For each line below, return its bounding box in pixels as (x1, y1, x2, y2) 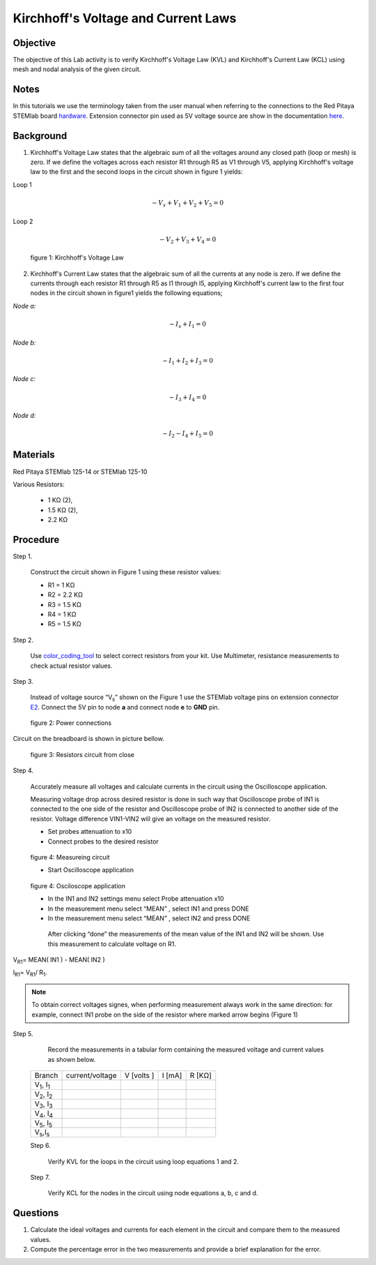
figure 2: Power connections (30, 719, 111, 727)
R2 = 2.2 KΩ (47, 590, 83, 599)
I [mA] (162, 1071, 182, 1081)
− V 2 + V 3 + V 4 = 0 (159, 235, 217, 245)
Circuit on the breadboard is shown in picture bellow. (13, 735, 165, 743)
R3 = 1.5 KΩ (47, 600, 81, 608)
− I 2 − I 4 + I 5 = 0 (162, 430, 214, 440)
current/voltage (65, 1071, 117, 1081)
